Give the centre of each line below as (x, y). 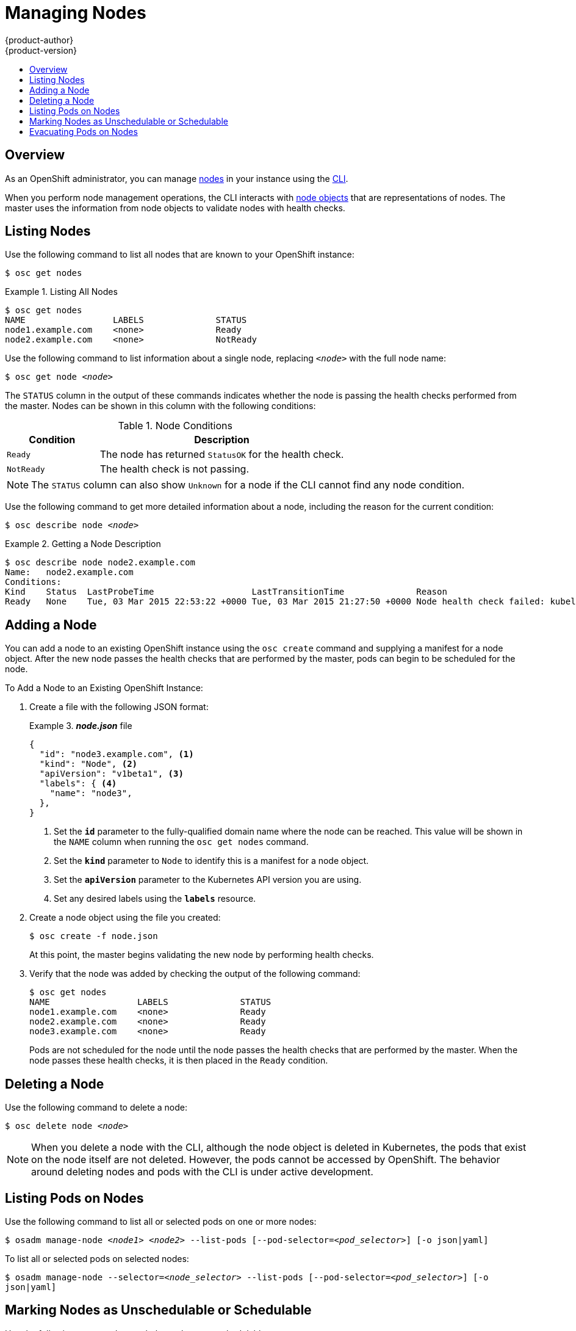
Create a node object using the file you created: (125, 918)
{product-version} (41, 50)
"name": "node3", (91, 793)
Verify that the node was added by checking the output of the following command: (195, 974)
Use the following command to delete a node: (96, 1108)
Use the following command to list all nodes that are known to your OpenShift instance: (180, 255)
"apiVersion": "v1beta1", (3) (111, 774)
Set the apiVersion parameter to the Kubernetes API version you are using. (208, 880)
